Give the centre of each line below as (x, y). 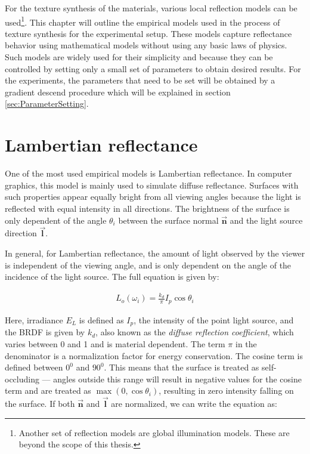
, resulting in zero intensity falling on (226, 390)
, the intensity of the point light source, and (214, 319)
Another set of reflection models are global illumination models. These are (154, 432)
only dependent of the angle (56, 220)
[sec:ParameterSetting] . (47, 104)
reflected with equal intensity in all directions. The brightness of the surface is (147, 208)
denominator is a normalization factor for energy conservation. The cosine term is (154, 355)
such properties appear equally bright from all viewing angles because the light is (153, 197)
